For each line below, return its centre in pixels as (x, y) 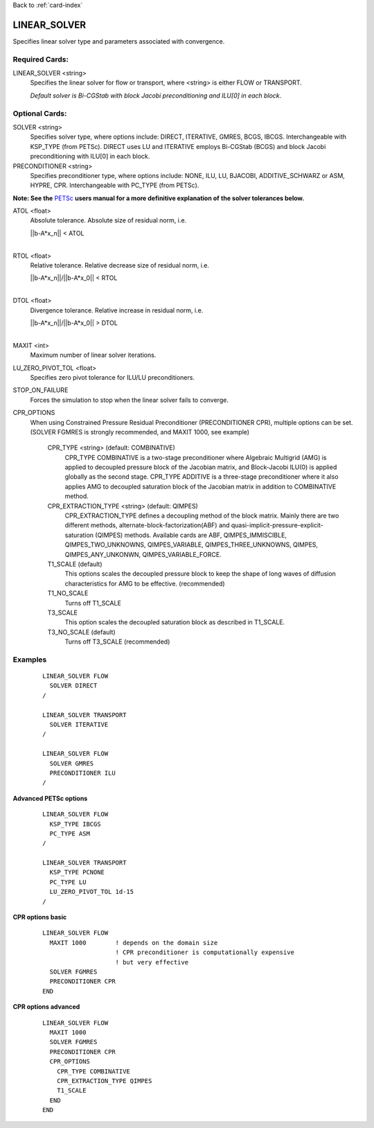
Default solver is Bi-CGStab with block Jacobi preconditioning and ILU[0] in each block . (156, 95)
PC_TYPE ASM (70, 834)
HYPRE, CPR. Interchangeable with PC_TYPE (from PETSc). (115, 185)
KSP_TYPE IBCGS (75, 824)
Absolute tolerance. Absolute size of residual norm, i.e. (108, 220)
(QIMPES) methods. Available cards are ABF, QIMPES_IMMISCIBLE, (191, 535)
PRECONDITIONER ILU (82, 773)
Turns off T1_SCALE (93, 603)
